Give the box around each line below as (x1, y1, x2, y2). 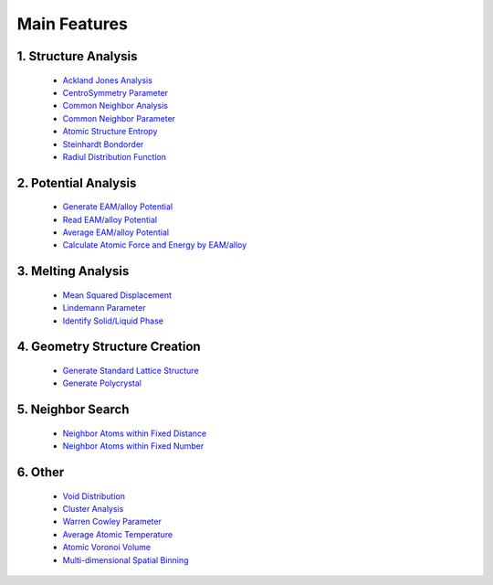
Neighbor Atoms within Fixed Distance (62, 428, 207, 439)
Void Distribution (62, 490, 125, 502)
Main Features (16, 14, 128, 34)
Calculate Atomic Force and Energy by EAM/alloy (62, 239, 247, 250)
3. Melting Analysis (16, 263, 130, 279)
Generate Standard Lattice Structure (62, 366, 200, 377)
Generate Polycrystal (62, 378, 142, 388)
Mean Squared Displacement (62, 289, 173, 301)
